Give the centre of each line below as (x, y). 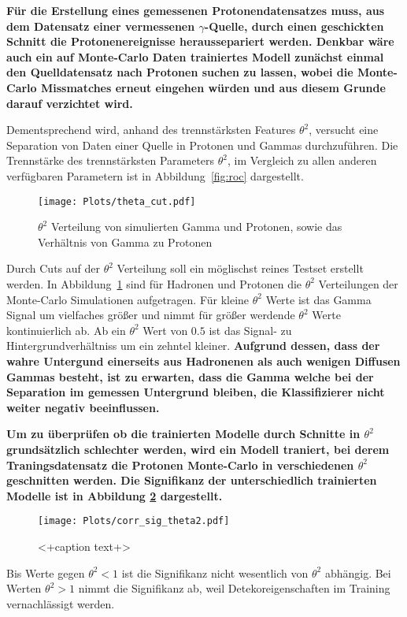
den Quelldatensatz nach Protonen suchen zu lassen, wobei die (180, 72)
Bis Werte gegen (46, 572)
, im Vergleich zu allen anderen (302, 160)
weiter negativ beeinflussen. (83, 407)
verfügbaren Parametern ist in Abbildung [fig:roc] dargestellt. (155, 175)
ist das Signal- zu (250, 330)
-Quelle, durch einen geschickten (294, 26)
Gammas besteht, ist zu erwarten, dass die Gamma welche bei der (190, 376)
